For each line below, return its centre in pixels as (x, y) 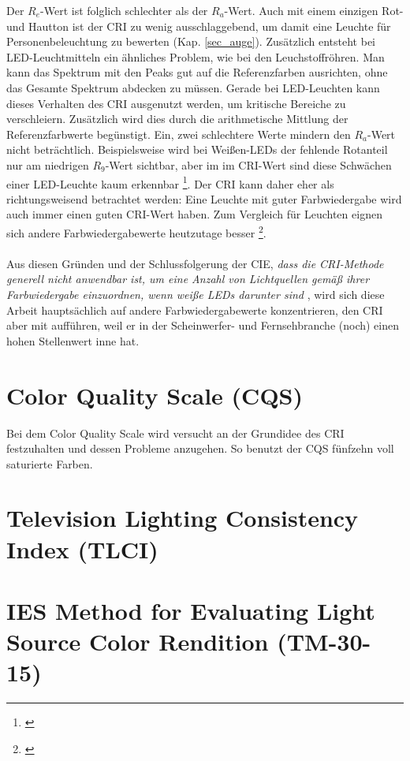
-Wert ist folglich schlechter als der (124, 10)
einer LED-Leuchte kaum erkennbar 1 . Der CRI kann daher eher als (170, 182)
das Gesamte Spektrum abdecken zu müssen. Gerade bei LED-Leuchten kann (193, 87)
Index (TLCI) (82, 548)
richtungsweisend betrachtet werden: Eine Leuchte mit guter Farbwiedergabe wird (204, 198)
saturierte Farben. (50, 463)
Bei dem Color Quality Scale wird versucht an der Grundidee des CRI (175, 433)
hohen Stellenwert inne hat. (73, 340)
